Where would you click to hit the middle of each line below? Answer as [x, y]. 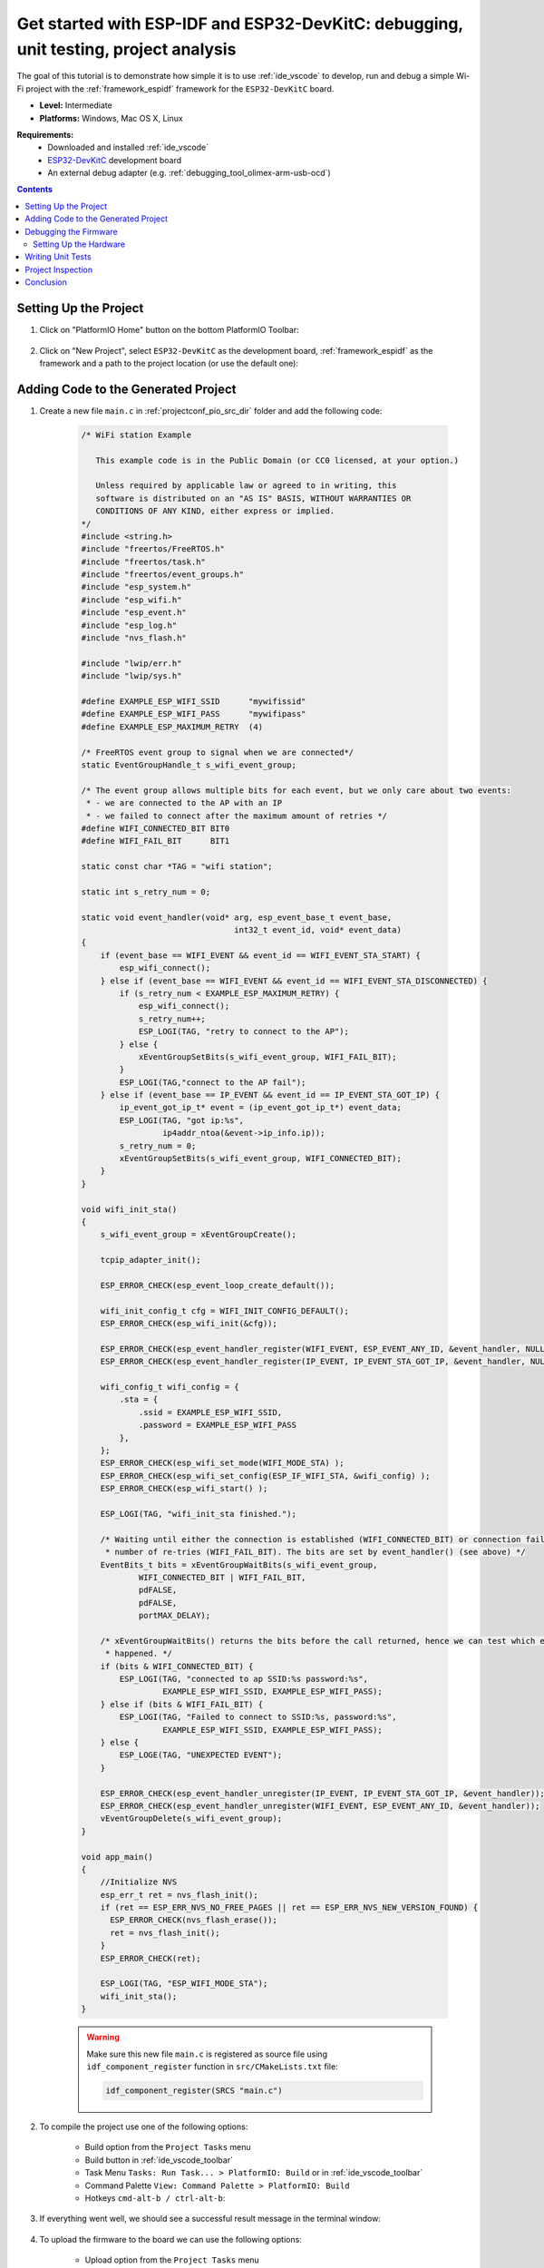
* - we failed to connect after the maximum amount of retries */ [237, 816]
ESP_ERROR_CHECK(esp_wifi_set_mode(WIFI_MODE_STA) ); [222, 1463]
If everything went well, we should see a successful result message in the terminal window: [210, 2219]
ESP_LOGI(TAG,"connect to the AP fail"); [213, 1082]
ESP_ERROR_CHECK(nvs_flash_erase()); [194, 1920]
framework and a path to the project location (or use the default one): [169, 363]
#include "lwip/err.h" [131, 663]
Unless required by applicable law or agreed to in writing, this [246, 486]
